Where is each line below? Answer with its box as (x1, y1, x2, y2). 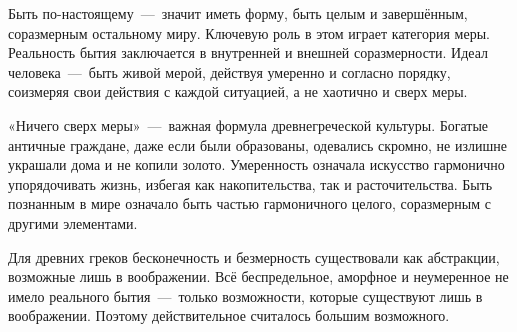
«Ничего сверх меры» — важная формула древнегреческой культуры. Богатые (8, 114, 489, 135)
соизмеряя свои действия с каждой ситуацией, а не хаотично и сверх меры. (8, 81, 468, 102)
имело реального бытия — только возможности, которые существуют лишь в (8, 285, 483, 306)
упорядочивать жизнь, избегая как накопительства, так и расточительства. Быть (8, 173, 493, 194)
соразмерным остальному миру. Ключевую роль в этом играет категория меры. (8, 22, 490, 43)
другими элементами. (8, 212, 138, 233)
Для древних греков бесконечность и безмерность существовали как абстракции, (8, 246, 500, 267)
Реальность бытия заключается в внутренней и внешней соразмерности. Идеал (8, 42, 489, 63)
